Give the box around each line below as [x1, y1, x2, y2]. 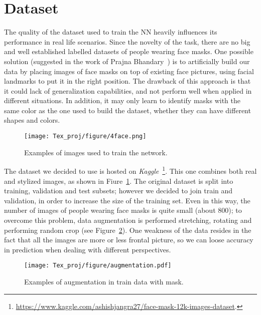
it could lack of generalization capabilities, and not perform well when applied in [4, 85, 252, 96]
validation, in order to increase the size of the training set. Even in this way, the [4, 195, 250, 205]
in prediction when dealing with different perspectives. [4, 244, 171, 254]
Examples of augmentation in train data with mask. [24, 276, 184, 286]
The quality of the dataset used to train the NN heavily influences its [4, 27, 217, 37]
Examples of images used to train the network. [24, 147, 168, 157]
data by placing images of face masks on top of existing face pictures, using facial [4, 66, 254, 76]
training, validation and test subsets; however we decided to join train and [4, 185, 233, 196]
